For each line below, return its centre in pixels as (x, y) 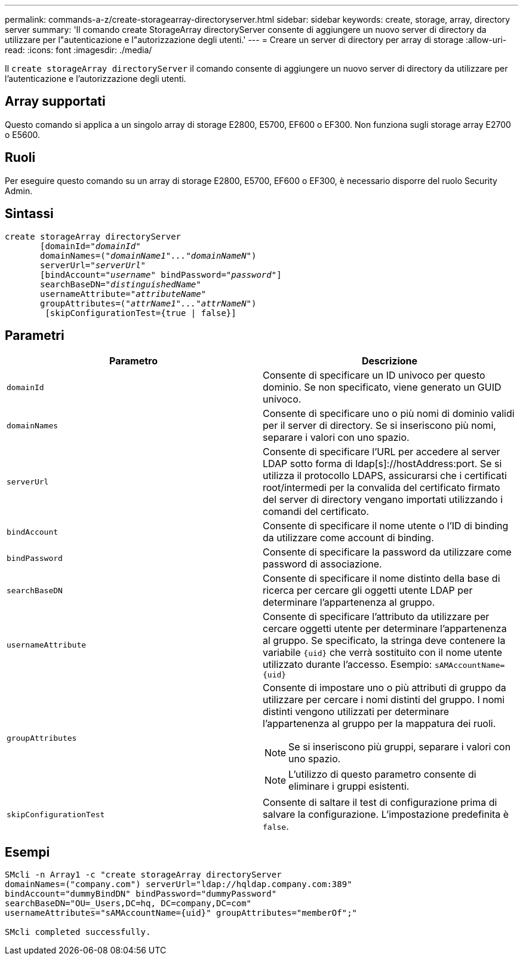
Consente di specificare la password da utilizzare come (387, 552)
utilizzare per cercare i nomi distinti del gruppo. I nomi (384, 700)
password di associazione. (322, 564)
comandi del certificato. (316, 512)
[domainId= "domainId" (90, 246)
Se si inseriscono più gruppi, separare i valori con (400, 747)
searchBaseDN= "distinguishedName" (121, 284)
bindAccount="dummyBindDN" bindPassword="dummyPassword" (141, 894)
